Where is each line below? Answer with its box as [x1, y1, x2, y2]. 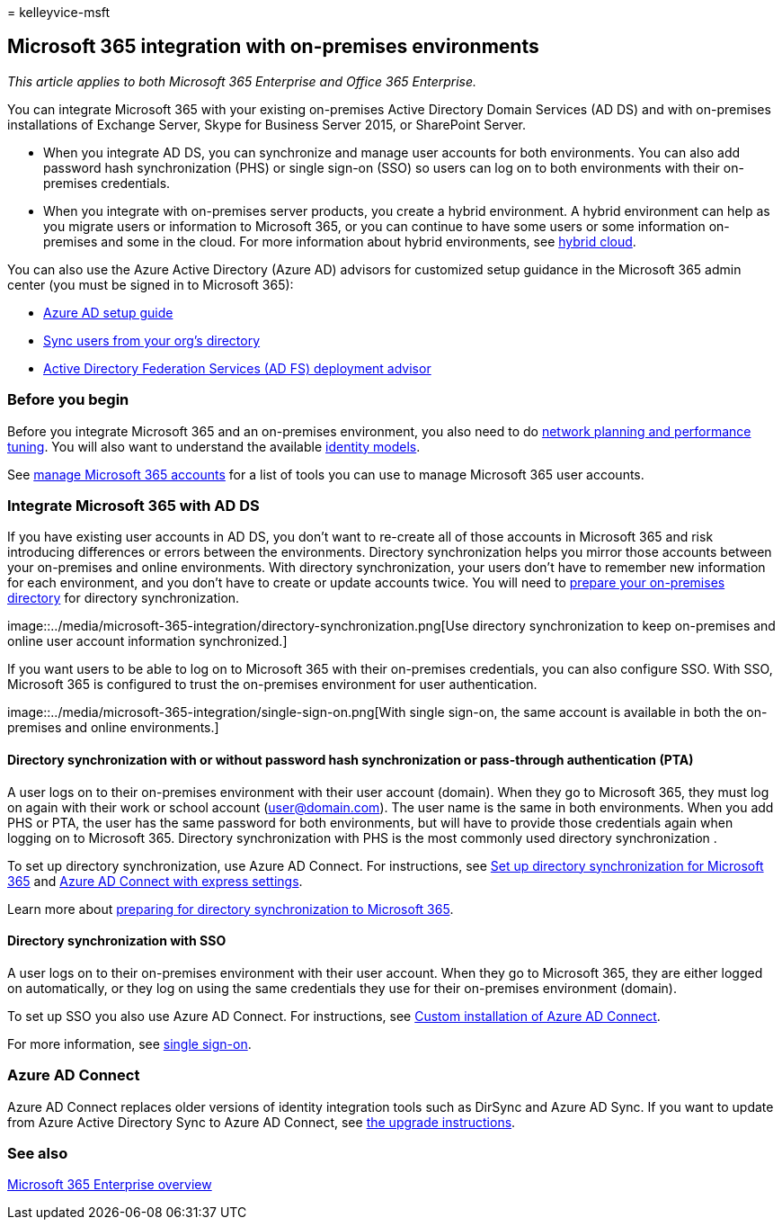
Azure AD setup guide [43, 304, 173, 320]
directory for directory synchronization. [7, 590, 240, 606]
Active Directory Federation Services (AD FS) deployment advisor [43, 360, 431, 376]
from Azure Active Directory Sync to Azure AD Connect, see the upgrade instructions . [7, 1114, 516, 1130]
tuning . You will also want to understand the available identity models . [7, 438, 421, 454]
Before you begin [7, 390, 129, 409]
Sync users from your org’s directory [43, 332, 261, 348]
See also [7, 1143, 68, 1162]
